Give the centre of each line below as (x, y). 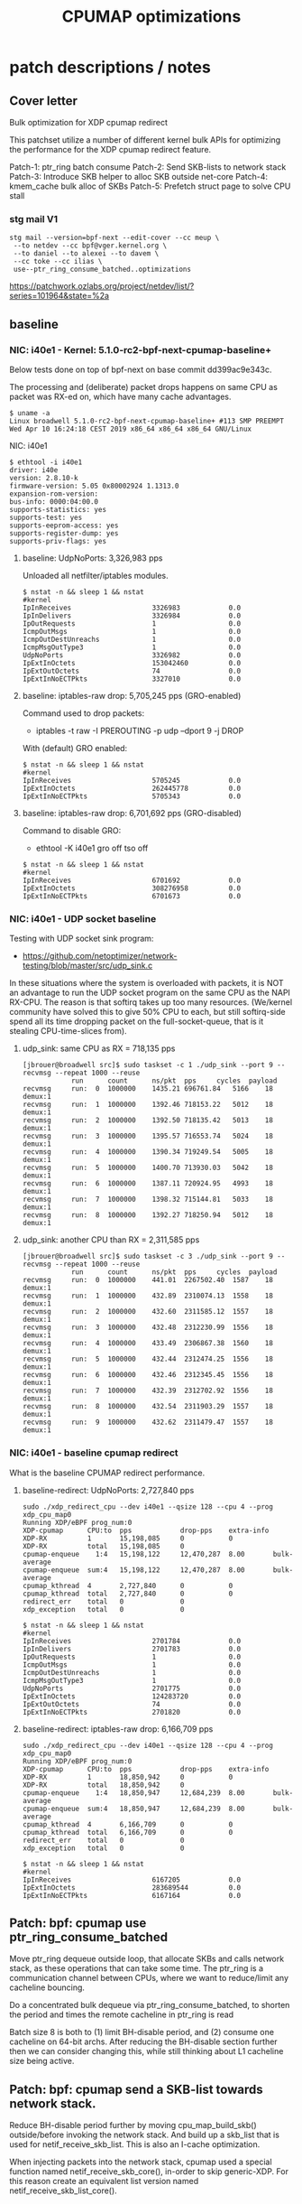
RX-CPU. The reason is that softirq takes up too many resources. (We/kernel (151, 1002)
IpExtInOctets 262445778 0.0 (132, 788)
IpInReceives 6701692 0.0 (132, 880)
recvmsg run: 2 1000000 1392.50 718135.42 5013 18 (147, 1121)
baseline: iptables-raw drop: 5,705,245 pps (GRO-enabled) (132, 695)
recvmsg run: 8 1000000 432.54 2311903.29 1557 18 (147, 1407)
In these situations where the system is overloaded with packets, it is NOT (146, 983)
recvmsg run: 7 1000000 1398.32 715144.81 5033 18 (147, 1200)
